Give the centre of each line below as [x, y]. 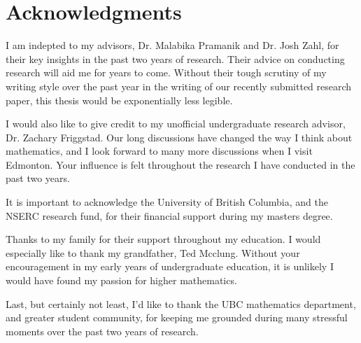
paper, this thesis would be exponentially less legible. [119, 100]
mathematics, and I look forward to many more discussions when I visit [159, 151]
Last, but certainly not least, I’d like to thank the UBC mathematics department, [181, 303]
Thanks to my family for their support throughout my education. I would [163, 239]
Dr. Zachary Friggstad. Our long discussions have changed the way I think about [179, 137]
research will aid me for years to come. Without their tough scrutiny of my [166, 72]
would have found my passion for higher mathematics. [121, 280]
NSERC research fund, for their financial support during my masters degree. [169, 215]
